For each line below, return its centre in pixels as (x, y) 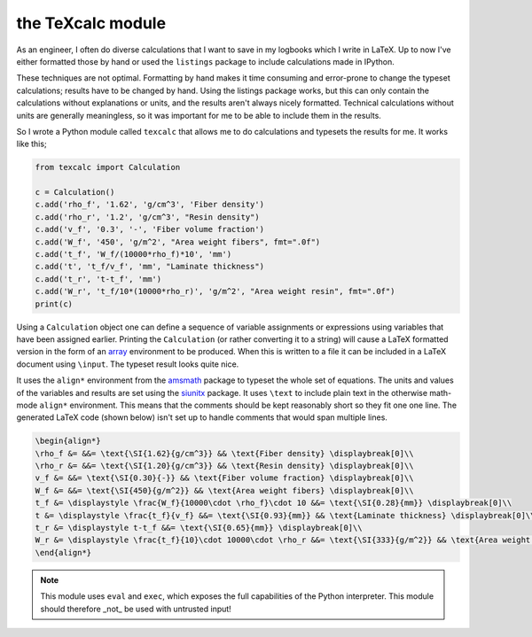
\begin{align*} (68, 441)
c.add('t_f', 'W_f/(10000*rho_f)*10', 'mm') (133, 254)
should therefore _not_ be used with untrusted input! (136, 609)
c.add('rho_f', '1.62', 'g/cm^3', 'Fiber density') (150, 205)
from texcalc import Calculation (108, 167)
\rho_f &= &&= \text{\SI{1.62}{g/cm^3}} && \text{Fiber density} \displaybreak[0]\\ (224, 453)
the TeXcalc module (91, 23)
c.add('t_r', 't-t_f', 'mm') (98, 279)
